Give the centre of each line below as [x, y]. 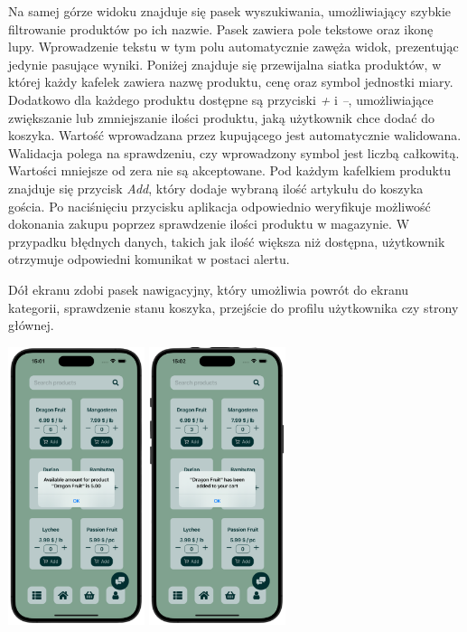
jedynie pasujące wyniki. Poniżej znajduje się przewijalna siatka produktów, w [225, 64]
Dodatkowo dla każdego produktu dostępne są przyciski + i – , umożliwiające [221, 99]
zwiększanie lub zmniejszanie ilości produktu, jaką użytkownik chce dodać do [221, 117]
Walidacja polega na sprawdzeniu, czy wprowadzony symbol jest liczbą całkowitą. [234, 152]
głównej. [31, 325]
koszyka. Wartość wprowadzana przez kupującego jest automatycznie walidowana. [235, 135]
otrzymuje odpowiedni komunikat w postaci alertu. [149, 259]
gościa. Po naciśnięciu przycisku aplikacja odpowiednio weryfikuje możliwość [219, 206]
